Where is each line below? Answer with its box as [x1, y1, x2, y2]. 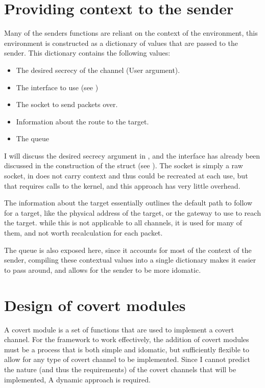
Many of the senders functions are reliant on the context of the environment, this [4, 28, 258, 38]
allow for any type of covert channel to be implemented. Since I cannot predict [4, 354, 250, 365]
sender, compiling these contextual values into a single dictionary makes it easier [4, 254, 256, 265]
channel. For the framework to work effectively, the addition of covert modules [4, 334, 249, 345]
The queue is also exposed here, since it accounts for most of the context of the [4, 244, 252, 255]
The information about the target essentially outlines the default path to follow [4, 197, 253, 208]
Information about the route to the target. [16, 116, 149, 126]
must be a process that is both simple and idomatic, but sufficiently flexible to [4, 344, 249, 354]
